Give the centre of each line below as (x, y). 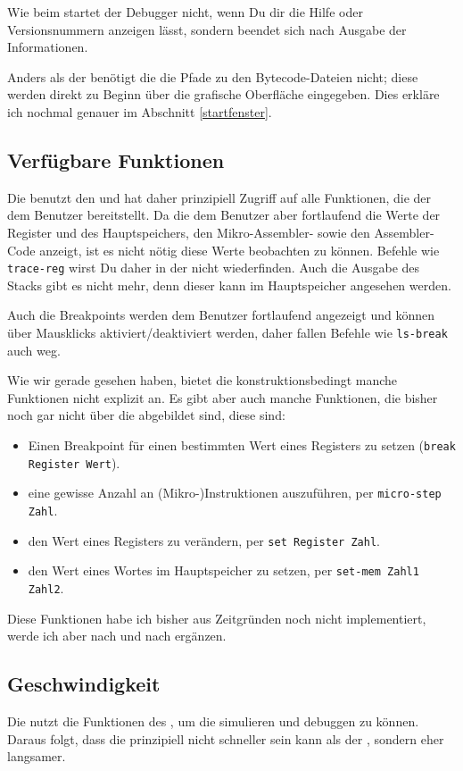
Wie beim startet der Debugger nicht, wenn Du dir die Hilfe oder (185, 12)
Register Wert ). (74, 462)
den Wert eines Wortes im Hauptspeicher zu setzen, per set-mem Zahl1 (223, 570)
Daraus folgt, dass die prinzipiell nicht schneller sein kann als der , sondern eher (226, 738)
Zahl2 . (46, 587)
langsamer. (37, 756)
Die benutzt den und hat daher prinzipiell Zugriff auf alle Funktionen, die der (219, 197)
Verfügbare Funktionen (116, 159)
